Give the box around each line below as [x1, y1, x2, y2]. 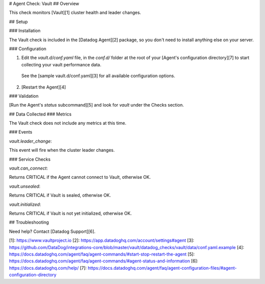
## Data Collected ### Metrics [9, 111, 72, 117]
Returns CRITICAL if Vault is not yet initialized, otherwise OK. [9, 210, 132, 216]
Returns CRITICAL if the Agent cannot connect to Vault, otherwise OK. [9, 174, 151, 180]
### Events [9, 129, 32, 135]
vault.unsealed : [9, 183, 41, 189]
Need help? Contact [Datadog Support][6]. [9, 228, 96, 234]
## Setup [9, 19, 28, 25]
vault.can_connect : [9, 165, 48, 171]
